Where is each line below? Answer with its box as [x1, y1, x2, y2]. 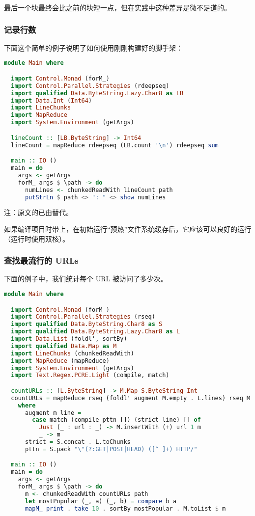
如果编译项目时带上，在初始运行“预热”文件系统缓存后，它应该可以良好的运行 [4, 223, 252, 234]
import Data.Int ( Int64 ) [11, 97, 92, 104]
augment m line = [25, 409, 82, 416]
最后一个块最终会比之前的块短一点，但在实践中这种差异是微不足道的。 [4, 2, 231, 12]
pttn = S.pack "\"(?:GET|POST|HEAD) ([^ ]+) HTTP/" [25, 445, 198, 453]
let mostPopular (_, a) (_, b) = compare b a [25, 497, 176, 505]
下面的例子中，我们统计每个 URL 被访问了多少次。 [4, 273, 168, 284]
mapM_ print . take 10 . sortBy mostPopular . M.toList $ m [25, 505, 226, 512]
